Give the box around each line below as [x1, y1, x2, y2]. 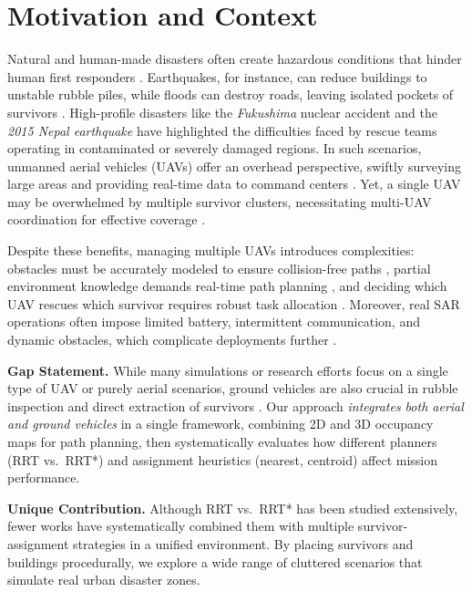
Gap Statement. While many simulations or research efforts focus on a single [7, 360, 448, 379]
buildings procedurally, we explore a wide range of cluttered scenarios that [7, 552, 423, 571]
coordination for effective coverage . [7, 210, 206, 229]
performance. [7, 468, 80, 487]
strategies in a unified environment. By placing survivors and [73, 534, 414, 553]
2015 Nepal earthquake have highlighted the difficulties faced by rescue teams [7, 120, 437, 140]
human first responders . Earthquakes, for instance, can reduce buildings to [7, 67, 427, 86]
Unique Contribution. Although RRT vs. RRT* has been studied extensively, [7, 498, 458, 517]
